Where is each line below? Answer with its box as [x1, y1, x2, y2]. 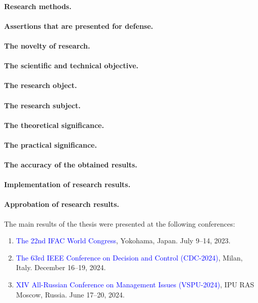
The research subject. [4, 100, 81, 110]
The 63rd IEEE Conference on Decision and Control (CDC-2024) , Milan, [16, 252, 243, 263]
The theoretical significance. [4, 119, 104, 130]
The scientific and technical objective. [4, 60, 139, 71]
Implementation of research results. [4, 179, 131, 190]
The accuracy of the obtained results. [4, 159, 137, 170]
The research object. [4, 80, 77, 91]
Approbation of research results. [4, 199, 120, 209]
